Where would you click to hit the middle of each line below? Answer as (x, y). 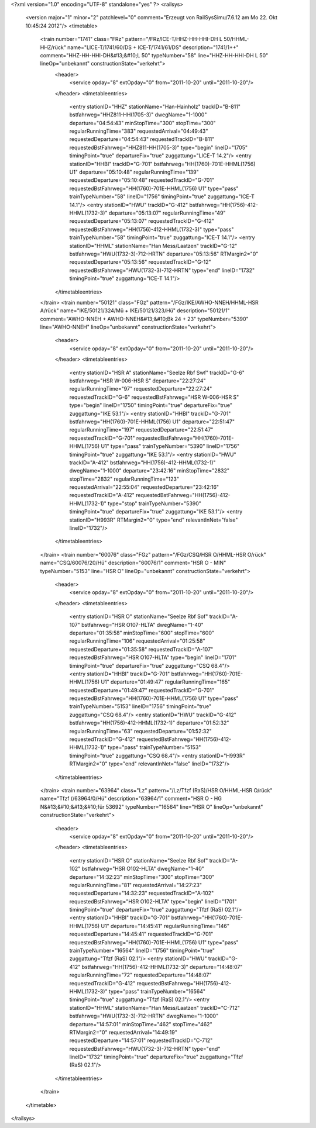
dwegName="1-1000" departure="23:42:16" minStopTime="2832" (150, 471)
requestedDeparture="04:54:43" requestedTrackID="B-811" (142, 139)
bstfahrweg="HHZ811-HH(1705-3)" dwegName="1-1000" (138, 115)
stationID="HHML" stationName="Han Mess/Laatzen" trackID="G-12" (153, 246)
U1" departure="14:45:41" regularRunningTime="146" (165, 926)
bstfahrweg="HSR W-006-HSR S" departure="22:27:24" (138, 381)
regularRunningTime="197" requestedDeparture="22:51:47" (141, 430)
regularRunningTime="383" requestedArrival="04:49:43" (139, 131)
